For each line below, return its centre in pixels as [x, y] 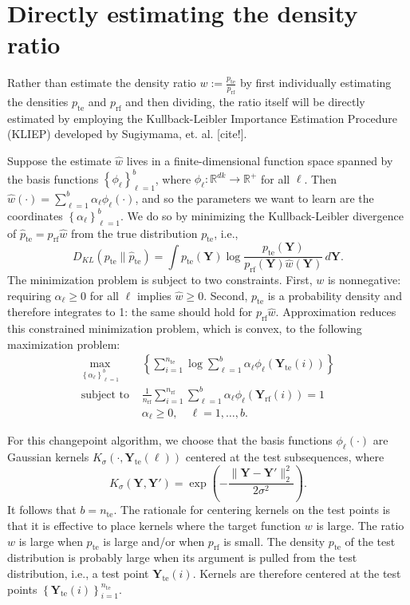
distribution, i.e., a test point [78, 573]
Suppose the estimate [59, 161]
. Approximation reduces [336, 312]
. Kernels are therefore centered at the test [297, 573]
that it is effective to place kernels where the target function [154, 525]
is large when [51, 541]
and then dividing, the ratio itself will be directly [245, 102]
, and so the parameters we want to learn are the [254, 198]
